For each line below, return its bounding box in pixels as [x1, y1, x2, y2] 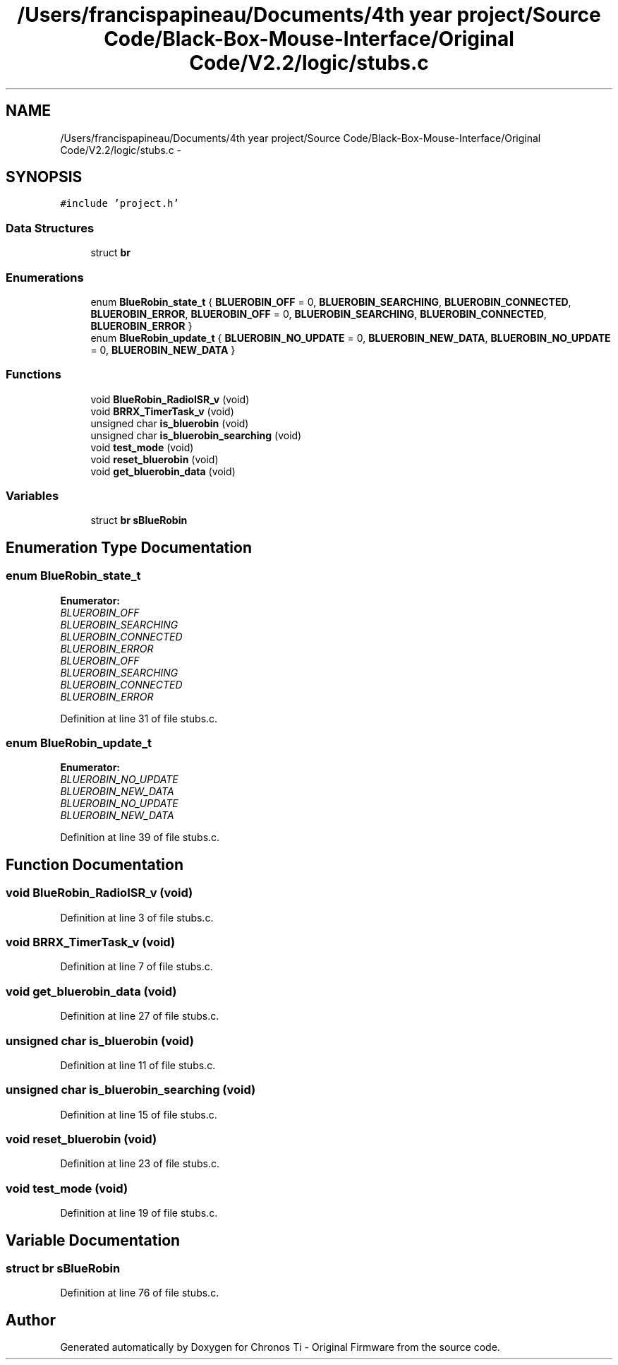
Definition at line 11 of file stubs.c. [60, 1059, 216, 1071]
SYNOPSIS [6, 168, 83, 186]
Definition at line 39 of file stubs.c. [60, 831, 220, 844]
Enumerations [6, 270, 84, 285]
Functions [6, 367, 61, 382]
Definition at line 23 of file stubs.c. [60, 1157, 219, 1170]
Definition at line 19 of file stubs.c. [60, 1207, 218, 1220]
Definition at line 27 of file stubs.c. [60, 1010, 219, 1023]
